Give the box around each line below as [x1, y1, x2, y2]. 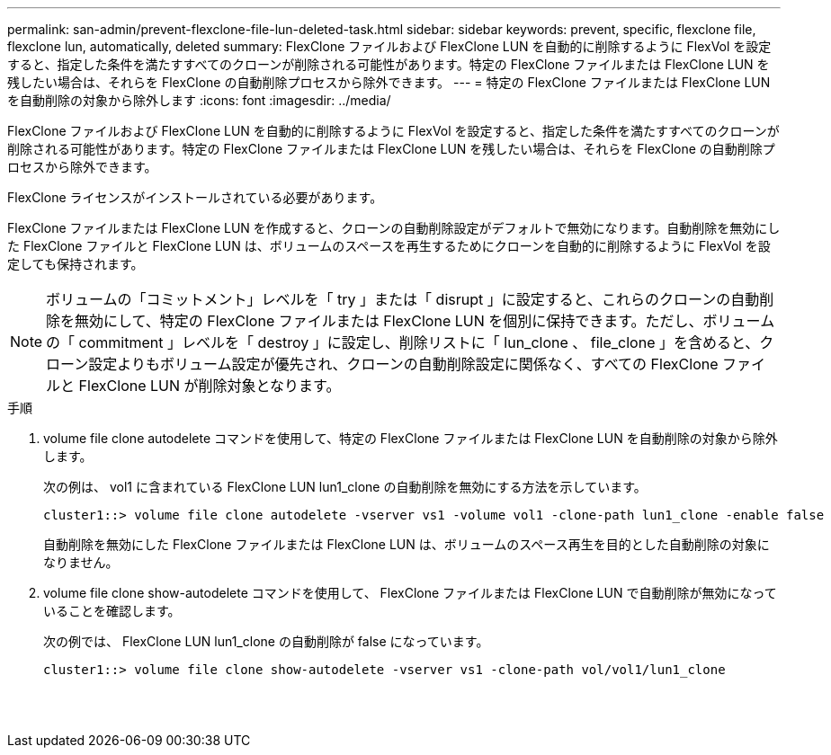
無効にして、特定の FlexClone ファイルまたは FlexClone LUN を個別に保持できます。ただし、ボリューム [75, 312, 775, 330]
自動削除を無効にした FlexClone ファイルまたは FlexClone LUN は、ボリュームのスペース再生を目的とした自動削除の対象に [43, 537, 770, 552]
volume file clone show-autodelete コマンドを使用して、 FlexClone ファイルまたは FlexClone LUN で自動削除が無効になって [43, 585, 777, 600]
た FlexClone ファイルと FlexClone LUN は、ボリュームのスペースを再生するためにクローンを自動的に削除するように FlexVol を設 [7, 238, 771, 253]
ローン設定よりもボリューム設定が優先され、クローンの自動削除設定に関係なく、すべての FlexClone [46, 355, 719, 373]
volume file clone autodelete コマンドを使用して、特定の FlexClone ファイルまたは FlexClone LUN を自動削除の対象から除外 [43, 431, 778, 446]
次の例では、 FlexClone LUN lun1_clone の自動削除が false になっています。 [43, 634, 489, 649]
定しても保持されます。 [7, 256, 144, 271]
